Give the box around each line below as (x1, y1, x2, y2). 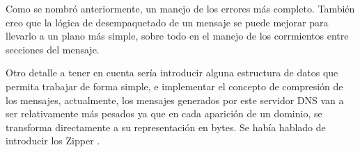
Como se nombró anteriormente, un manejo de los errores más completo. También (6, 1, 355, 15)
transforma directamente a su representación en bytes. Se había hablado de (6, 119, 326, 134)
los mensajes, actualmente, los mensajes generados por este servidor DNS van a (6, 92, 344, 107)
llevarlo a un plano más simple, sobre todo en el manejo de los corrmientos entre (6, 28, 349, 43)
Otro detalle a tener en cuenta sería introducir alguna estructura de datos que (6, 65, 338, 80)
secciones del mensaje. (6, 42, 100, 56)
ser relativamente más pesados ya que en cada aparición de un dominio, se (6, 106, 322, 121)
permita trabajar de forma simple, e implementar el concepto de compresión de (6, 78, 343, 93)
